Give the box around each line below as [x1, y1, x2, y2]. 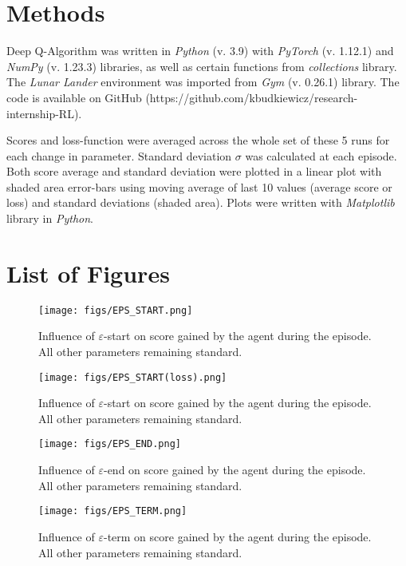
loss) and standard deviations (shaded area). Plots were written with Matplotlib [6, 194, 395, 211]
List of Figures [6, 256, 170, 289]
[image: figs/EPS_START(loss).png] [38, 371, 227, 383]
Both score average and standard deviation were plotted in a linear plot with [6, 163, 382, 180]
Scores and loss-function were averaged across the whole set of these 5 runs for [6, 132, 390, 148]
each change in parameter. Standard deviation [6, 147, 232, 164]
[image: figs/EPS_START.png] [38, 304, 193, 316]
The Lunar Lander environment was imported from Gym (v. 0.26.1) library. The [6, 73, 400, 90]
